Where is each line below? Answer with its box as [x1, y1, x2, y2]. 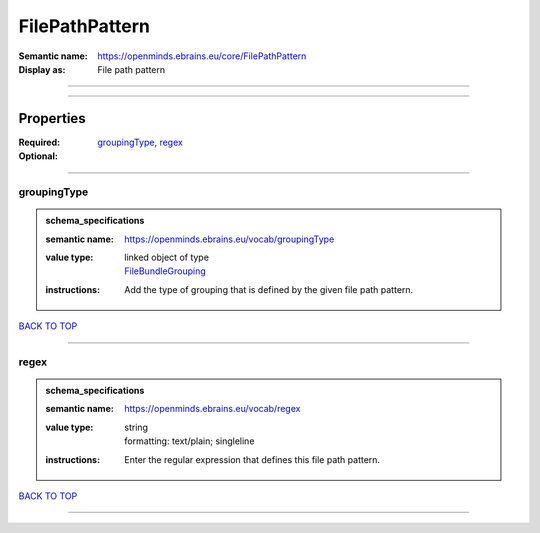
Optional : [18, 150, 59, 162]
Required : [18, 136, 60, 148]
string [124, 421, 149, 433]
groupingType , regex [97, 136, 184, 148]
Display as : [18, 63, 66, 75]
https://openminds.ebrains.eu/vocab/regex [124, 403, 301, 415]
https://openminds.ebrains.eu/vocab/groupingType [124, 233, 335, 245]
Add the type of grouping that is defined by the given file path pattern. [124, 283, 414, 295]
